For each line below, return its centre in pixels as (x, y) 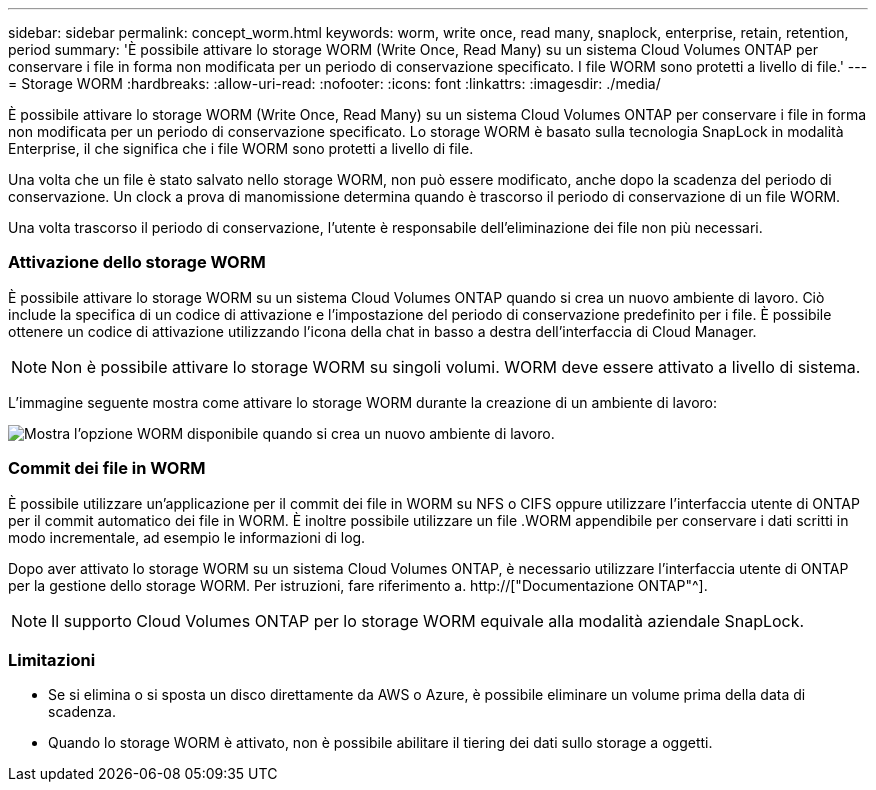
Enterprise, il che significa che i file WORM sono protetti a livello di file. (241, 148)
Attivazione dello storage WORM (137, 262)
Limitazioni (52, 659)
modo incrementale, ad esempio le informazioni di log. (187, 537)
